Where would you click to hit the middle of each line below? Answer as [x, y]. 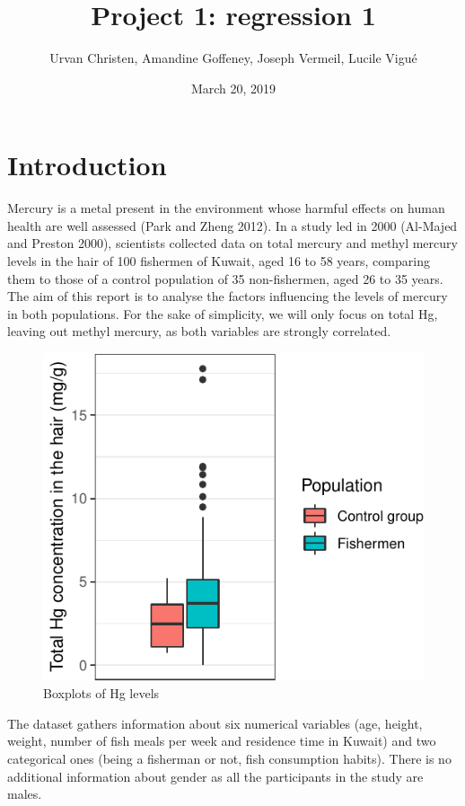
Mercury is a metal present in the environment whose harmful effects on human [226, 208]
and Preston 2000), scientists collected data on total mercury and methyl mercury [232, 243]
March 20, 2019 [233, 88]
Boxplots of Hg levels [101, 693]
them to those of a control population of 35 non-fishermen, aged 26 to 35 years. [225, 278]
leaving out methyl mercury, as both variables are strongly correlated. [199, 331]
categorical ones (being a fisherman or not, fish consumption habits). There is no [229, 758]
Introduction [87, 165]
